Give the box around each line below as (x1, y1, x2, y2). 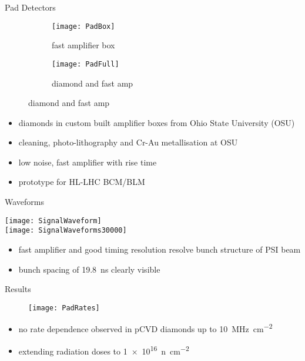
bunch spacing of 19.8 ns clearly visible (18, 263, 160, 275)
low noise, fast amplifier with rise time (18, 155, 157, 168)
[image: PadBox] (52, 22, 115, 31)
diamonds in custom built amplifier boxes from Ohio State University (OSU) (18, 116, 295, 128)
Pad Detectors (5, 1, 56, 13)
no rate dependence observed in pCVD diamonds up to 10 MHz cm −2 (18, 321, 273, 335)
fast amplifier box (52, 39, 115, 51)
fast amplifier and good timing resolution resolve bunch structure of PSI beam (18, 243, 301, 255)
